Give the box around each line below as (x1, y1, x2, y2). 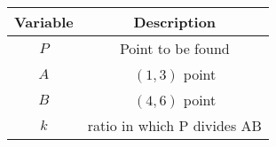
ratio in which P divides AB (87, 115, 262, 135)
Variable (14, 12, 74, 32)
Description (133, 12, 217, 32)
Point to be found (119, 38, 230, 58)
